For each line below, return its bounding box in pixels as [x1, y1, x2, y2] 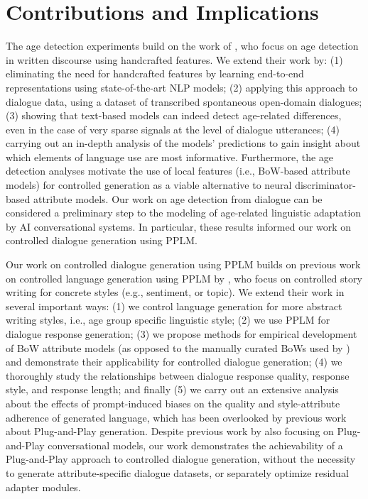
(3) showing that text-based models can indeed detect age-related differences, [6, 108, 342, 123]
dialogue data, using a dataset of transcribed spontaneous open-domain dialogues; [6, 94, 362, 109]
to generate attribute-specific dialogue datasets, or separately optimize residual [6, 465, 349, 480]
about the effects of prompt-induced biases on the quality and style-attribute [6, 395, 340, 410]
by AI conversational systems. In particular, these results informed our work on [6, 219, 352, 234]
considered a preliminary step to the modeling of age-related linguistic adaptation [6, 205, 362, 220]
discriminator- [295, 177, 356, 192]
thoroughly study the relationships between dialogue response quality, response [6, 368, 350, 383]
